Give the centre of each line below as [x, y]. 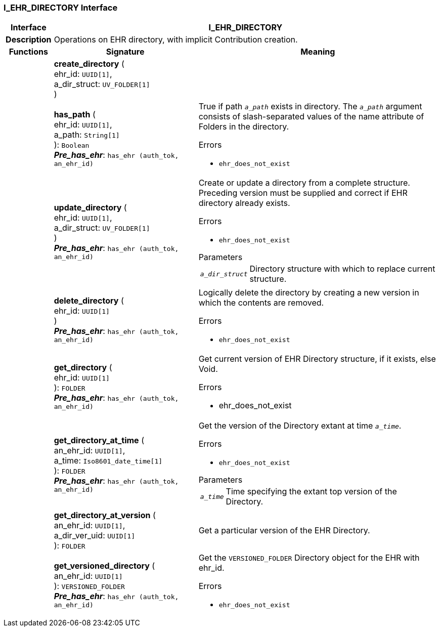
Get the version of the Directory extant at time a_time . [300, 426]
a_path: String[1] [87, 135]
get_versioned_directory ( [104, 566]
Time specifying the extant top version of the [311, 492]
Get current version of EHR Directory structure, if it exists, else [317, 359]
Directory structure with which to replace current [342, 269]
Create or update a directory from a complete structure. [304, 183]
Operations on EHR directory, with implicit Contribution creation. [176, 40]
